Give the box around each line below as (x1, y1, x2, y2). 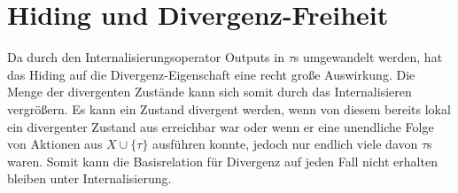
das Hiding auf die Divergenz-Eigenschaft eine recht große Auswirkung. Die (7, 65, 415, 83)
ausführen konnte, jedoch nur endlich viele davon (152, 135, 418, 153)
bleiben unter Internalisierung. (7, 169, 172, 188)
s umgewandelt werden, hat (293, 48, 443, 66)
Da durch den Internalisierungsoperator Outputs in (7, 48, 284, 66)
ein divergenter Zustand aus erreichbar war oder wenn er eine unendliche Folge (7, 117, 434, 135)
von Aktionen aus (7, 135, 103, 153)
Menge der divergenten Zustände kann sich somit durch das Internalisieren (7, 82, 412, 101)
